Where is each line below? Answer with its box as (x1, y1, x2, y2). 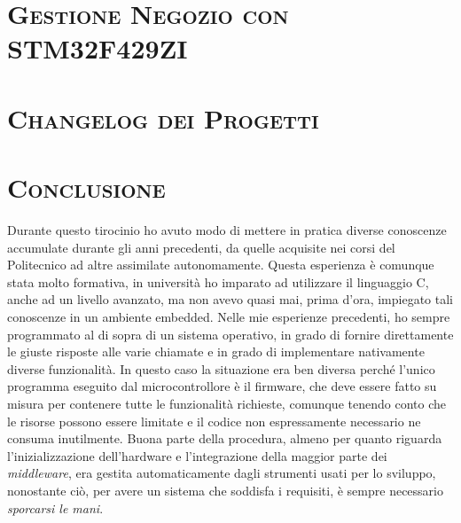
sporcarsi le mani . (7, 498, 104, 517)
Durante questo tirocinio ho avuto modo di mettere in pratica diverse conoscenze (7, 221, 447, 239)
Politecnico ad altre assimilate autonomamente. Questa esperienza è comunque (7, 255, 434, 274)
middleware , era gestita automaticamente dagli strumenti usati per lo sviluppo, (7, 464, 436, 482)
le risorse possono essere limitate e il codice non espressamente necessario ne (7, 411, 421, 430)
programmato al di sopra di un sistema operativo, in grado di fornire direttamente (7, 324, 454, 343)
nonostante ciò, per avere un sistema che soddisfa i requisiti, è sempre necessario (7, 480, 443, 499)
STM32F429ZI (7, 30, 188, 66)
